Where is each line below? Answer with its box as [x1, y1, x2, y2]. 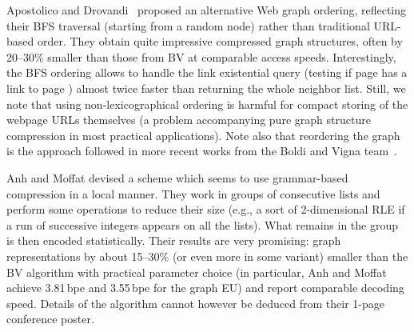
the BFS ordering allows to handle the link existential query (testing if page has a [6, 64, 408, 81]
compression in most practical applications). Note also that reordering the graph [6, 126, 400, 143]
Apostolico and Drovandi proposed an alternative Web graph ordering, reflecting [6, 2, 407, 18]
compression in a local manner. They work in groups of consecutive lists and [6, 185, 380, 202]
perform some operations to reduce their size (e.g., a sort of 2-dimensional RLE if [6, 201, 405, 218]
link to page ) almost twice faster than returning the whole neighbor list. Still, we [6, 79, 406, 96]
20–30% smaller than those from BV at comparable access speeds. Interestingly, [6, 48, 396, 65]
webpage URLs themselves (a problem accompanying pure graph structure [6, 111, 371, 128]
